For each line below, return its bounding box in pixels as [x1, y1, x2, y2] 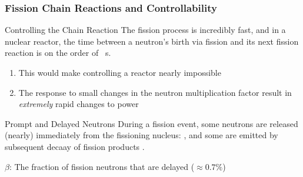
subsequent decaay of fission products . [5, 140, 145, 152]
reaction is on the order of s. [5, 46, 111, 59]
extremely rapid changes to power [18, 98, 139, 110]
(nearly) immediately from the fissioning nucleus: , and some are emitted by [5, 129, 278, 141]
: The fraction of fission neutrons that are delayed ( [9, 160, 195, 172]
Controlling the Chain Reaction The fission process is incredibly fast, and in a [5, 24, 286, 36]
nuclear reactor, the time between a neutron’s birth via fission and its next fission [5, 35, 299, 47]
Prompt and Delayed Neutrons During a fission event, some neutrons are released [5, 117, 298, 129]
